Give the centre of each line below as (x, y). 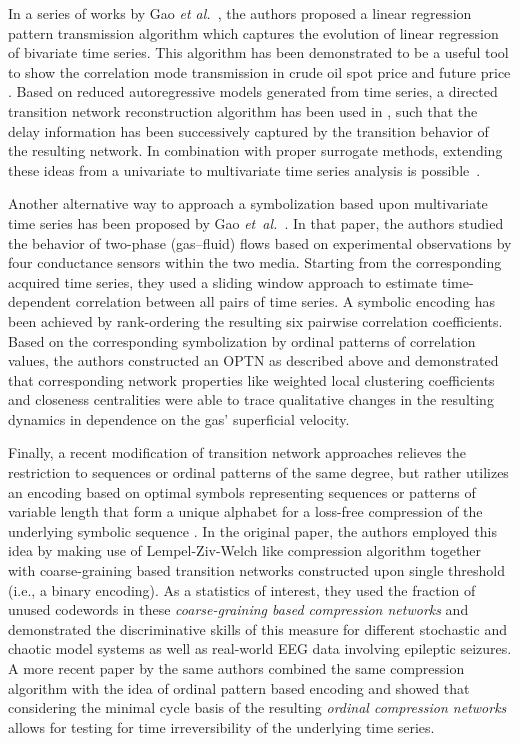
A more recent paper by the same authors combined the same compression (236, 668)
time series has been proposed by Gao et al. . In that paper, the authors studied (256, 222)
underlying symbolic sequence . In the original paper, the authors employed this (252, 530)
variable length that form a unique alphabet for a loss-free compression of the (245, 511)
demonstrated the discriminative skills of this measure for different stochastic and (257, 628)
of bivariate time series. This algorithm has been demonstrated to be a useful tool (258, 52)
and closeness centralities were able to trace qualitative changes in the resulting (251, 399)
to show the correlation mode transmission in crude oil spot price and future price (259, 71)
